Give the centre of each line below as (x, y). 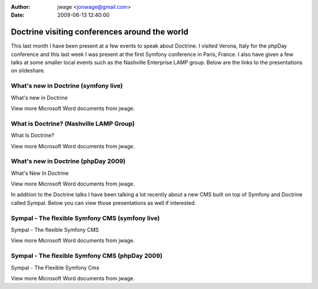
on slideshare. (28, 71)
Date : (18, 15)
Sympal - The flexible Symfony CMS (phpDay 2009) (87, 256)
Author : (21, 7)
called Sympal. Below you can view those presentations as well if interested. (104, 202)
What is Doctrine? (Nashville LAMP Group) (73, 124)
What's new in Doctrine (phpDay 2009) (68, 161)
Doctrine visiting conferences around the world (100, 32)
